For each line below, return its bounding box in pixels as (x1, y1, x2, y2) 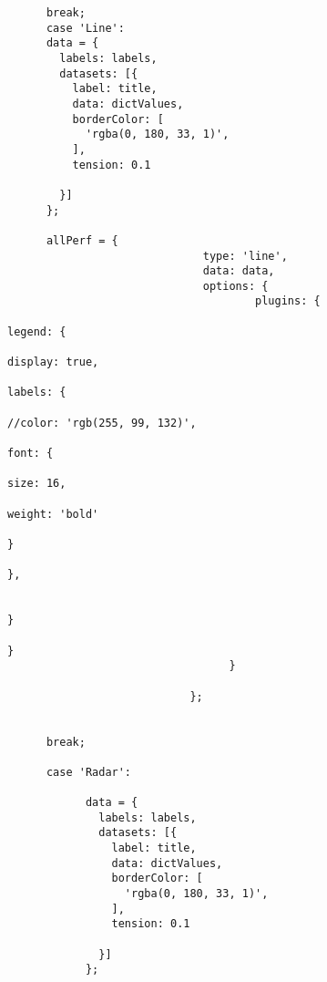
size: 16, (7, 477, 66, 491)
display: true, (7, 356, 99, 369)
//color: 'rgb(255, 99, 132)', (7, 416, 197, 429)
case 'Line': (46, 21, 125, 35)
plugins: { (255, 295, 321, 308)
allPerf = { (46, 233, 118, 247)
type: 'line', (202, 249, 288, 263)
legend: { (7, 325, 66, 338)
